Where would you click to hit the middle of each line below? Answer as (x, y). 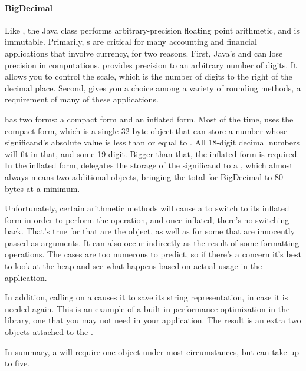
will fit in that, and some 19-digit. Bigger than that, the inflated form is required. (152, 153)
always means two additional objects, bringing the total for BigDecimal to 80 (144, 176)
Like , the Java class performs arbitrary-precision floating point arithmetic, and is (152, 30)
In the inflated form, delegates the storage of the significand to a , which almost (149, 165)
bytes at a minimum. (42, 188)
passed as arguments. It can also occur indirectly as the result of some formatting (152, 242)
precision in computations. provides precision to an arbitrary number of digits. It (151, 64)
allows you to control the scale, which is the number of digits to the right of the (149, 76)
